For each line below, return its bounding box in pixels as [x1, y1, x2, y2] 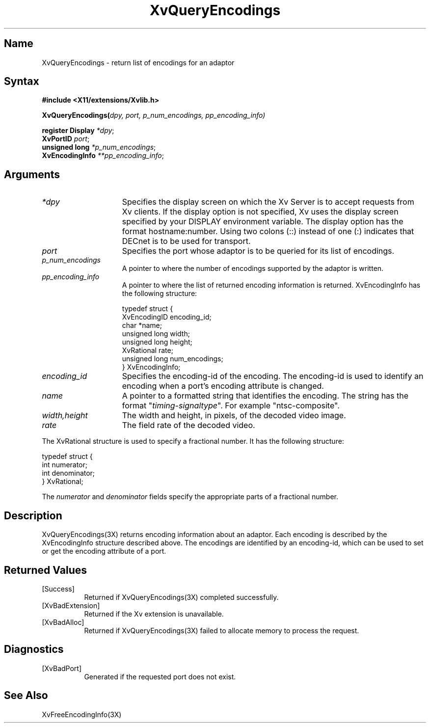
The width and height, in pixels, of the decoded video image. [122, 410, 346, 421]
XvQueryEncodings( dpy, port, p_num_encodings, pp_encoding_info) [42, 111, 266, 120]
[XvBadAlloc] [42, 618, 84, 626]
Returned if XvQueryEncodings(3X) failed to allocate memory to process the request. [84, 626, 359, 635]
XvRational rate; [122, 346, 173, 355]
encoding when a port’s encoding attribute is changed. [122, 381, 324, 391]
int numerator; [42, 460, 88, 469]
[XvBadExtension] [42, 601, 100, 610]
